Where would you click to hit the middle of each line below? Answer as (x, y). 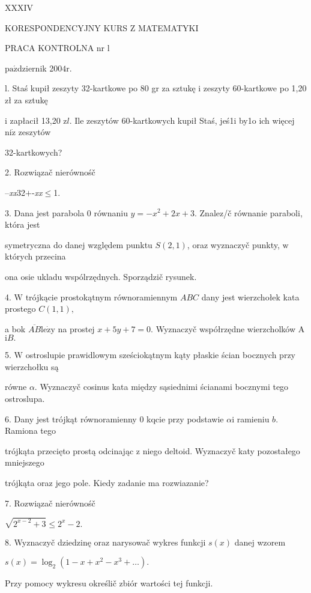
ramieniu (253, 418)
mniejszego (25, 462)
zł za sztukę (26, 99)
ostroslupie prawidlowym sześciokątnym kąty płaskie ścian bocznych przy (161, 355)
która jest (23, 224)
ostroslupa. (25, 399)
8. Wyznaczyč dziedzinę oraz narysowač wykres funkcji (105, 542)
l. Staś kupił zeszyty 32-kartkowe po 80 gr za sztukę (100, 88)
